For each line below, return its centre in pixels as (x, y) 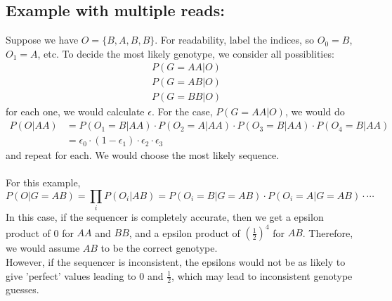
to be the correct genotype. (159, 248)
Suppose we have (42, 40)
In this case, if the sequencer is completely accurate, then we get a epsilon (165, 217)
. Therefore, (328, 232)
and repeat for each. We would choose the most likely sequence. (143, 155)
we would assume (43, 248)
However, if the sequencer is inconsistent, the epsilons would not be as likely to (176, 261)
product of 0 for (40, 232)
